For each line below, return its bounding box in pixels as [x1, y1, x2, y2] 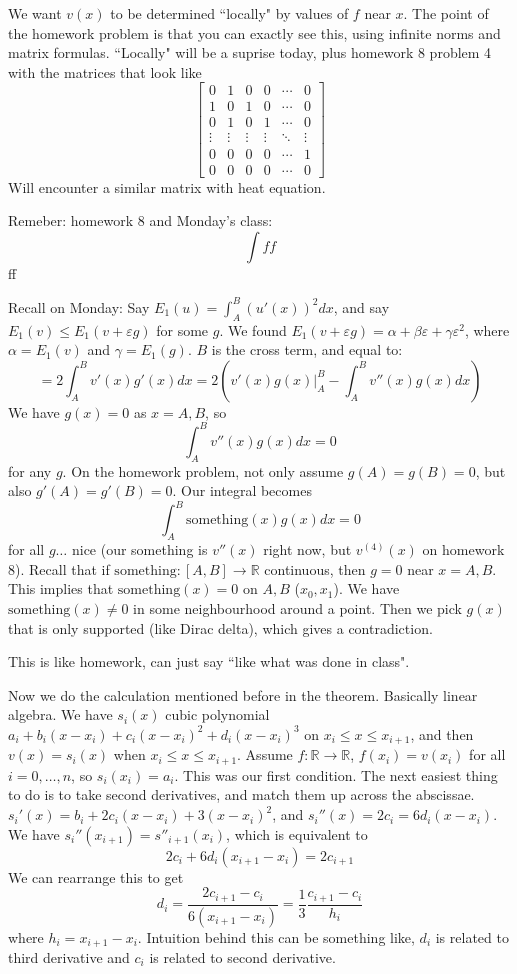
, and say [333, 296, 390, 317]
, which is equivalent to [226, 823, 368, 844]
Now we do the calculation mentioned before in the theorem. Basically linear [8, 684, 478, 705]
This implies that [8, 578, 114, 599]
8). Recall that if [8, 558, 110, 579]
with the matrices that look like [8, 61, 202, 82]
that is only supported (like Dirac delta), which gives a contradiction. [8, 617, 433, 638]
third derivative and [8, 947, 130, 968]
